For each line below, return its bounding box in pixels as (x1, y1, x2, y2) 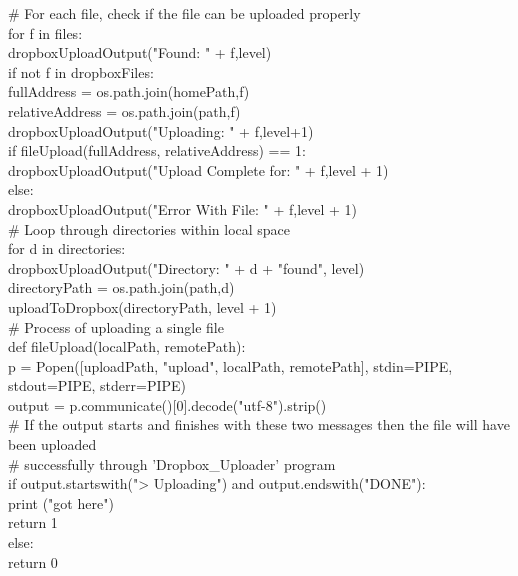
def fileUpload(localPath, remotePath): (8, 336, 246, 357)
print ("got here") (8, 492, 114, 513)
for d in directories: (8, 238, 126, 259)
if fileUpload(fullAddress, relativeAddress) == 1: (8, 140, 306, 161)
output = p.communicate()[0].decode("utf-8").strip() (8, 394, 327, 415)
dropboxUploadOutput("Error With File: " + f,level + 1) (8, 198, 358, 219)
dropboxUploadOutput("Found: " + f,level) (8, 42, 272, 63)
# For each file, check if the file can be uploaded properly (8, 3, 361, 23)
